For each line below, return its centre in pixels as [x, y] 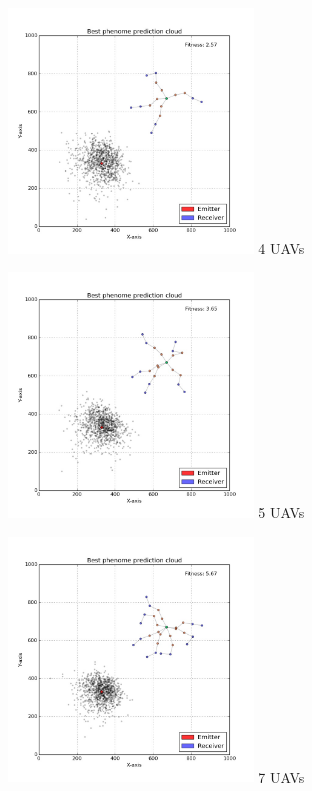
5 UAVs [281, 511]
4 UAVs [281, 247]
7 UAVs [281, 776]
